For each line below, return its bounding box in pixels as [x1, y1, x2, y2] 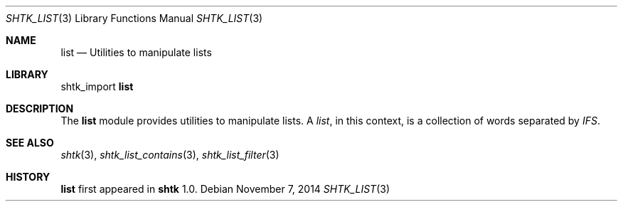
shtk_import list [60, 80, 134, 92]
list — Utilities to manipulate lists [60, 46, 212, 58]
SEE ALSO [6, 137, 54, 149]
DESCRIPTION [6, 102, 74, 115]
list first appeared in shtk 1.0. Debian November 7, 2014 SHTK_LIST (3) [60, 183, 390, 195]
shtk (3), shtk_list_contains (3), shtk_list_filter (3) [60, 149, 279, 161]
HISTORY [6, 171, 50, 183]
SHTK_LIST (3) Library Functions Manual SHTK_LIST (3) [6, 12, 263, 24]
